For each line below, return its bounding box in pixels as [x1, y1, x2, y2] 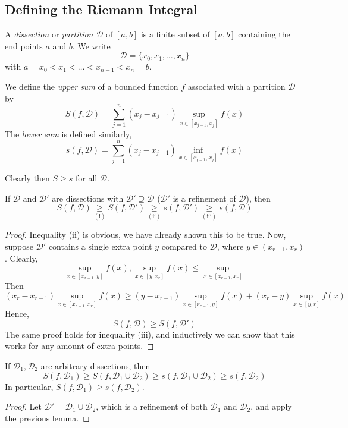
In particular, [5, 380, 54, 392]
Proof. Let [5, 400, 42, 413]
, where [217, 240, 244, 252]
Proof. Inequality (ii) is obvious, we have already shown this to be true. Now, [5, 228, 286, 241]
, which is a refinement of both [96, 400, 208, 413]
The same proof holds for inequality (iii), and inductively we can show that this [5, 328, 295, 340]
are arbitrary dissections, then [40, 359, 151, 372]
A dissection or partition [5, 28, 93, 40]
